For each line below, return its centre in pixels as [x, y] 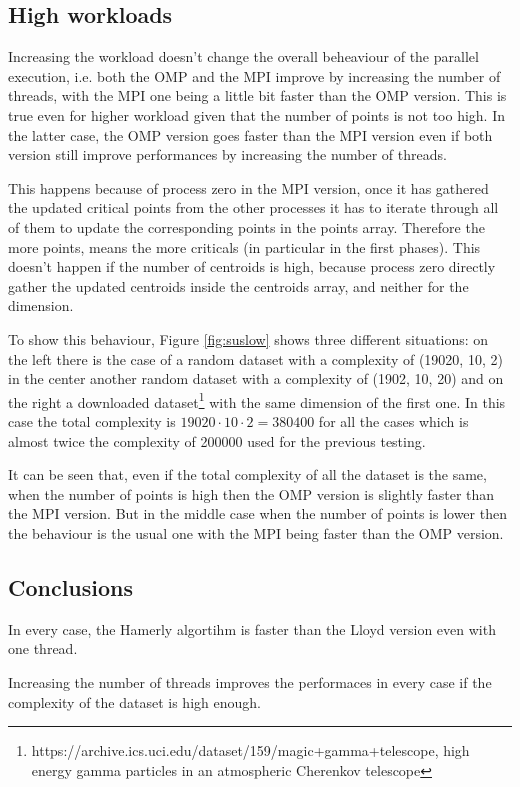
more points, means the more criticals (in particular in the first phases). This [244, 246]
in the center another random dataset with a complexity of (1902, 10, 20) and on [256, 378]
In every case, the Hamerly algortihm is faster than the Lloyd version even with [252, 628]
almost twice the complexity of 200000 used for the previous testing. [217, 440]
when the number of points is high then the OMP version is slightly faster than [251, 493]
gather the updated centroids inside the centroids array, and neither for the [238, 285]
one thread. [43, 648]
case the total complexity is [92, 420]
